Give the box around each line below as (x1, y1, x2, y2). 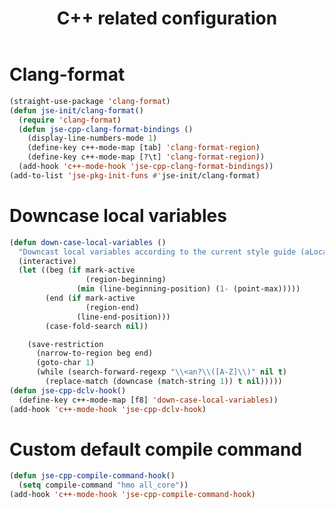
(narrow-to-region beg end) (35, 348, 154, 359)
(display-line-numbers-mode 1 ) (27, 133, 158, 144)
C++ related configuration (56, 7, 278, 30)
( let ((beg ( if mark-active (18, 265, 136, 276)
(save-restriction (27, 339, 104, 349)
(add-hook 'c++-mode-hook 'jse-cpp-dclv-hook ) (9, 404, 207, 414)
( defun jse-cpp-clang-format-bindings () (18, 124, 194, 134)
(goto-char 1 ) (35, 358, 96, 368)
